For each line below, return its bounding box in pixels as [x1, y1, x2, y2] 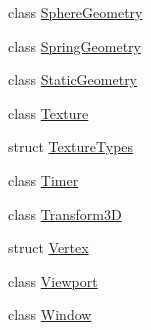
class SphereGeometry [8, 2, 143, 22]
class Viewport [8, 270, 98, 291]
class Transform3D [8, 203, 122, 224]
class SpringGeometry [8, 35, 141, 56]
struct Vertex [8, 237, 89, 258]
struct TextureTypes [8, 136, 134, 157]
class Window [8, 304, 92, 325]
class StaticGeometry [8, 69, 138, 90]
